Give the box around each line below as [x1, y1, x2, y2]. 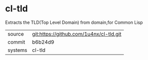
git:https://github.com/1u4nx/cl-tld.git [32, 30, 122, 37]
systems [7, 47, 27, 54]
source [7, 30, 24, 37]
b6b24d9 [32, 38, 55, 45]
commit [7, 38, 25, 45]
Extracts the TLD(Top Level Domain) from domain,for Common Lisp [5, 19, 143, 25]
